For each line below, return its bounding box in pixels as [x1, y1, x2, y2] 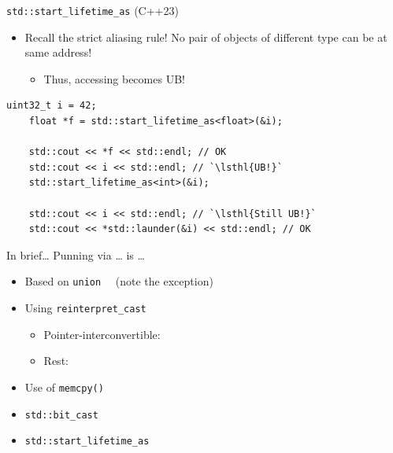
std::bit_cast [24, 409, 98, 421]
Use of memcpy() [24, 378, 104, 395]
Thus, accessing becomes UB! [43, 70, 185, 87]
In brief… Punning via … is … [6, 246, 145, 263]
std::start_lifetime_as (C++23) [6, 2, 179, 18]
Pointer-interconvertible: [43, 326, 161, 342]
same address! [24, 44, 92, 61]
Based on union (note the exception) [24, 273, 213, 289]
